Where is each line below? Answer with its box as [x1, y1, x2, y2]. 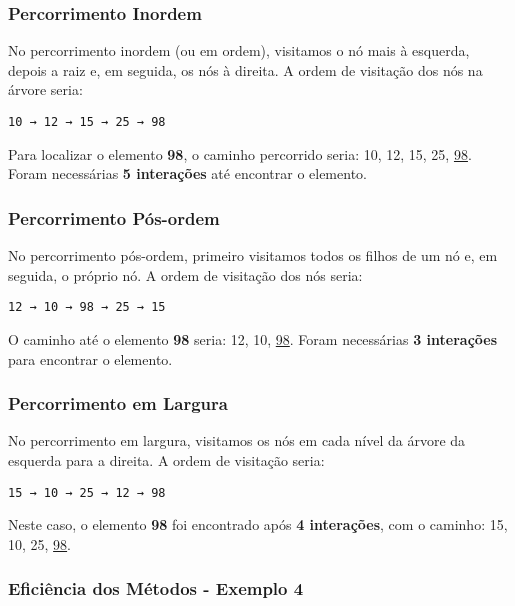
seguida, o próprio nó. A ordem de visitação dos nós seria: [8, 264, 363, 285]
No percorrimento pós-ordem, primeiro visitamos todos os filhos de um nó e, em [8, 245, 498, 266]
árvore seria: [8, 79, 83, 100]
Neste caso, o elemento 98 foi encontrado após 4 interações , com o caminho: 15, [8, 514, 508, 535]
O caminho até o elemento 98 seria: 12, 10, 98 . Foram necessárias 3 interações [8, 328, 498, 349]
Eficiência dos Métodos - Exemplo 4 [8, 576, 304, 601]
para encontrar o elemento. [8, 348, 173, 369]
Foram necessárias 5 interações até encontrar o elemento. [8, 163, 367, 184]
